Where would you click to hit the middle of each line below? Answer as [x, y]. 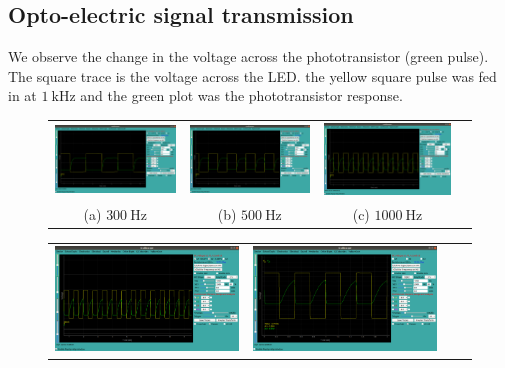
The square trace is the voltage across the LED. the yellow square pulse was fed [252, 75]
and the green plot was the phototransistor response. [241, 95]
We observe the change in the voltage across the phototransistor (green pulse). [248, 56]
